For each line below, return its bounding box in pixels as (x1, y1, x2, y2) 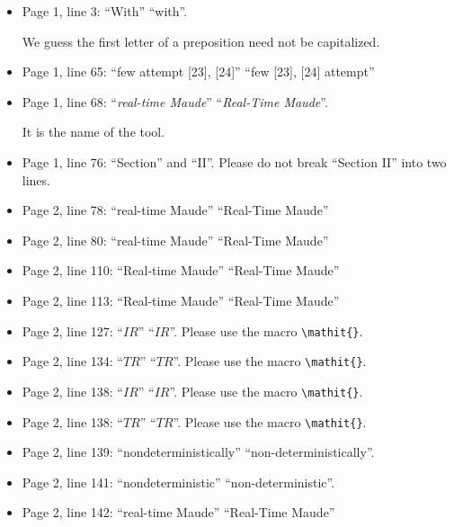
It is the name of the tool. (22, 122, 165, 141)
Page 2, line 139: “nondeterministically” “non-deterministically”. (22, 442, 375, 461)
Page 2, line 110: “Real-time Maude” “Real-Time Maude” (22, 261, 340, 280)
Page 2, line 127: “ (22, 321, 123, 340)
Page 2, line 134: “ (22, 352, 123, 371)
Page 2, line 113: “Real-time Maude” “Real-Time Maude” (22, 290, 340, 309)
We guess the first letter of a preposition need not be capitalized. (22, 31, 380, 50)
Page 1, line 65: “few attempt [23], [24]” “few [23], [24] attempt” (22, 62, 375, 81)
